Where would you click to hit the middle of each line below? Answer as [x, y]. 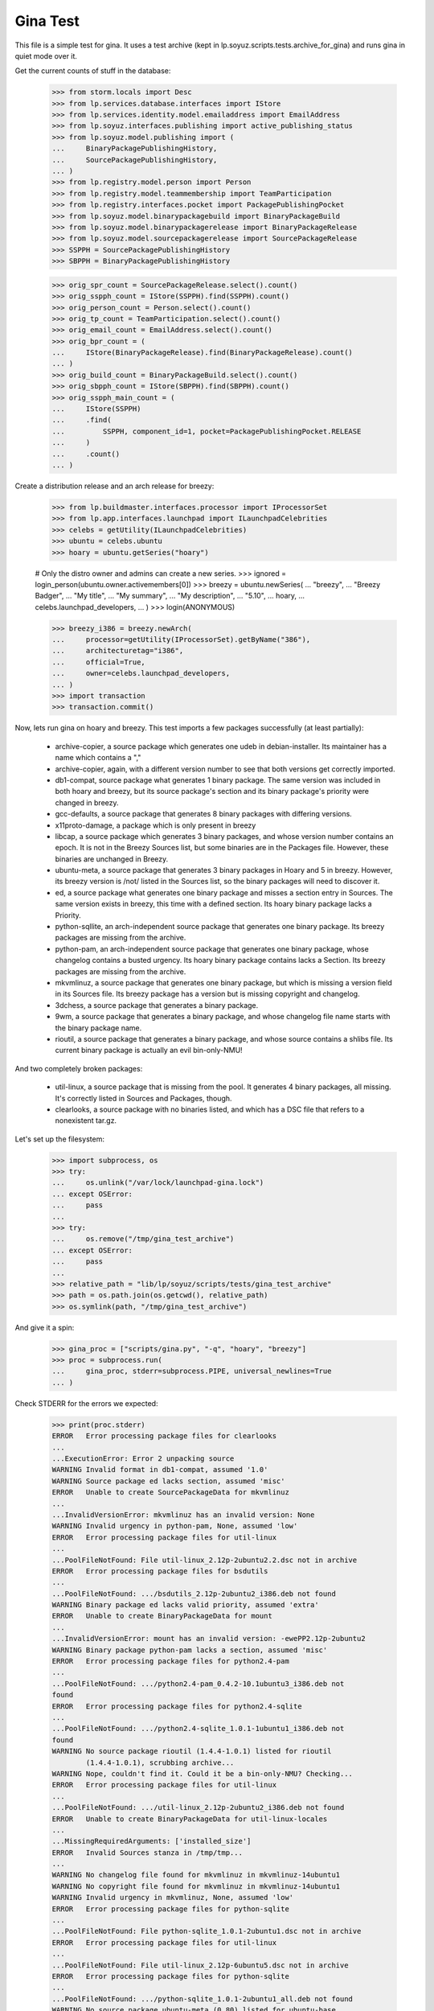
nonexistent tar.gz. [86, 1121]
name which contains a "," [98, 758]
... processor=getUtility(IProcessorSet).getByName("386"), [181, 640]
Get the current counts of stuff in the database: [93, 71]
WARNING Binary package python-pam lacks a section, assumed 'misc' [190, 1650]
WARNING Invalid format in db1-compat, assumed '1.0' [160, 1470]
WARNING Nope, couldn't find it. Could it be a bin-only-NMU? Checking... [203, 1773]
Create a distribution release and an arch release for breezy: [115, 486]
